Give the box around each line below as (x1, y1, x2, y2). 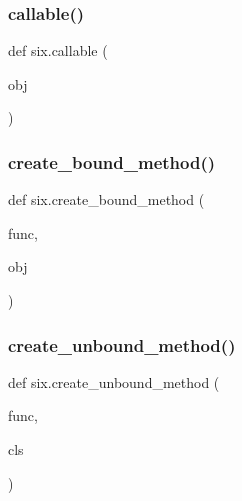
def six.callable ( (8, 40, 108, 61)
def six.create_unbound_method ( (8, 371, 220, 392)
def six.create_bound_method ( (8, 189, 205, 210)
